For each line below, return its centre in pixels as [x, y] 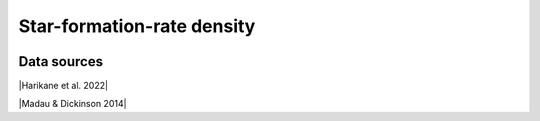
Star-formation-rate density [137, 26]
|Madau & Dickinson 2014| [72, 104]
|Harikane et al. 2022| [63, 86]
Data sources [61, 61]
